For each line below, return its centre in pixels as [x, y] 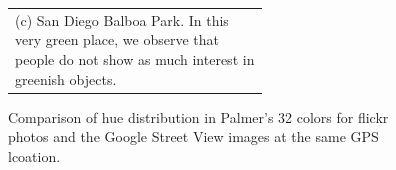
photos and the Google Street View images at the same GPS [193, 136]
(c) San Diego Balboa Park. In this [122, 19]
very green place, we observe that [117, 39]
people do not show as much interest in [135, 58]
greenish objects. [66, 78]
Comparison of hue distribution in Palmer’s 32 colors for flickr [198, 116]
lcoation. [34, 155]
